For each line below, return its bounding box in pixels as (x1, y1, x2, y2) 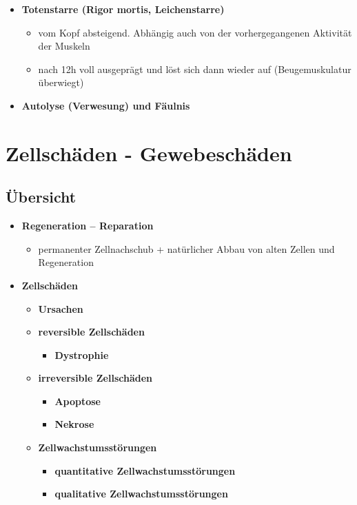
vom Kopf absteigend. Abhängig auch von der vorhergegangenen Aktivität (38, 25, 352, 39)
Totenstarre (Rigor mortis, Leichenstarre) (21, 2, 225, 16)
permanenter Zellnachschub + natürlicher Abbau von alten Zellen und (38, 241, 335, 256)
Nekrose (54, 417, 94, 431)
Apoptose (54, 393, 101, 408)
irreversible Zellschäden (38, 371, 153, 385)
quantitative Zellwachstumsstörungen (54, 463, 236, 477)
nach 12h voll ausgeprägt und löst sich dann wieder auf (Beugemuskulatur (38, 61, 351, 76)
